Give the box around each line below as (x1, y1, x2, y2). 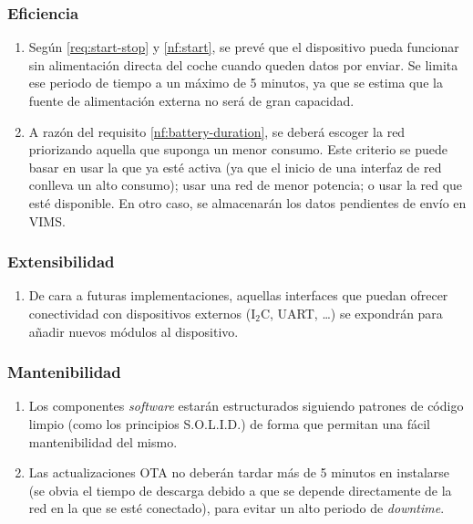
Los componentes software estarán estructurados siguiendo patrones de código (28, 396, 464, 415)
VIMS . (28, 211, 66, 230)
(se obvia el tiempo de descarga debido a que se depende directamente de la (28, 480, 452, 499)
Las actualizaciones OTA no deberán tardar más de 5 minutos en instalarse (28, 463, 450, 482)
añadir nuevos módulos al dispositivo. (28, 321, 239, 341)
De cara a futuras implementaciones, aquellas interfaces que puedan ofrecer (28, 286, 448, 305)
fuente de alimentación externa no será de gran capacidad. (28, 91, 355, 110)
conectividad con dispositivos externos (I (28, 303, 256, 322)
